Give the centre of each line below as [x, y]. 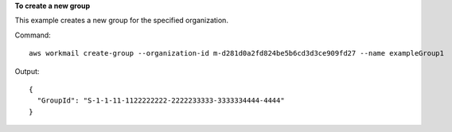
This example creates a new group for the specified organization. [121, 21]
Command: [33, 35]
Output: [27, 71]
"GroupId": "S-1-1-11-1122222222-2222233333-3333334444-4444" [161, 101]
